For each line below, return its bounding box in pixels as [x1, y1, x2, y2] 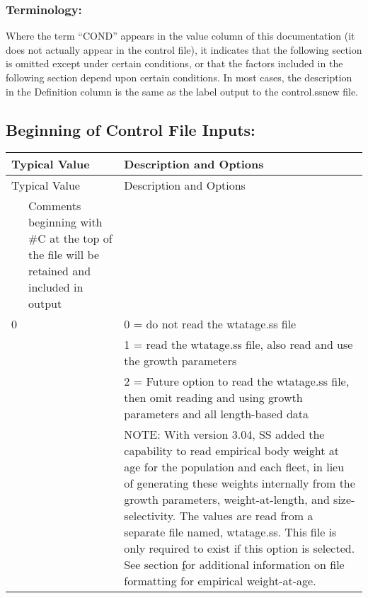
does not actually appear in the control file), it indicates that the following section [6, 42, 362, 57]
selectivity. [124, 507, 176, 524]
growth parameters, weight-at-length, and [124, 491, 330, 508]
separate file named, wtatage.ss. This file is [124, 524, 337, 541]
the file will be [28, 246, 100, 263]
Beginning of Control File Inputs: [6, 118, 255, 140]
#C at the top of [28, 230, 113, 247]
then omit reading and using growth [124, 389, 303, 406]
